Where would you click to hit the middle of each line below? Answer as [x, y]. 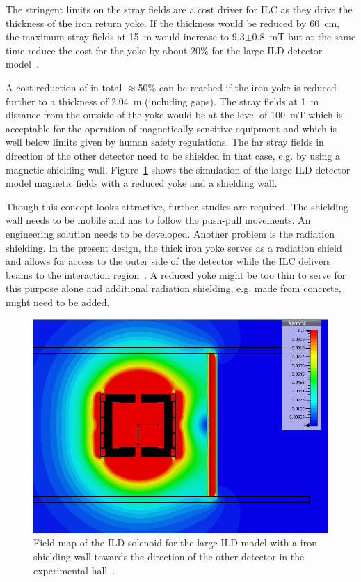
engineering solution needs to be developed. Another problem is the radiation [170, 233]
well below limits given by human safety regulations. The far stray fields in [165, 142]
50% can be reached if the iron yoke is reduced [237, 87]
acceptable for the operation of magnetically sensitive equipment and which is [171, 128]
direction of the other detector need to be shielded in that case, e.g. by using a [173, 155]
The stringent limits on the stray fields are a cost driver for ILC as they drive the [179, 9]
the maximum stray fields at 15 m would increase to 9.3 [125, 37]
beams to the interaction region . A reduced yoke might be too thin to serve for [176, 274]
